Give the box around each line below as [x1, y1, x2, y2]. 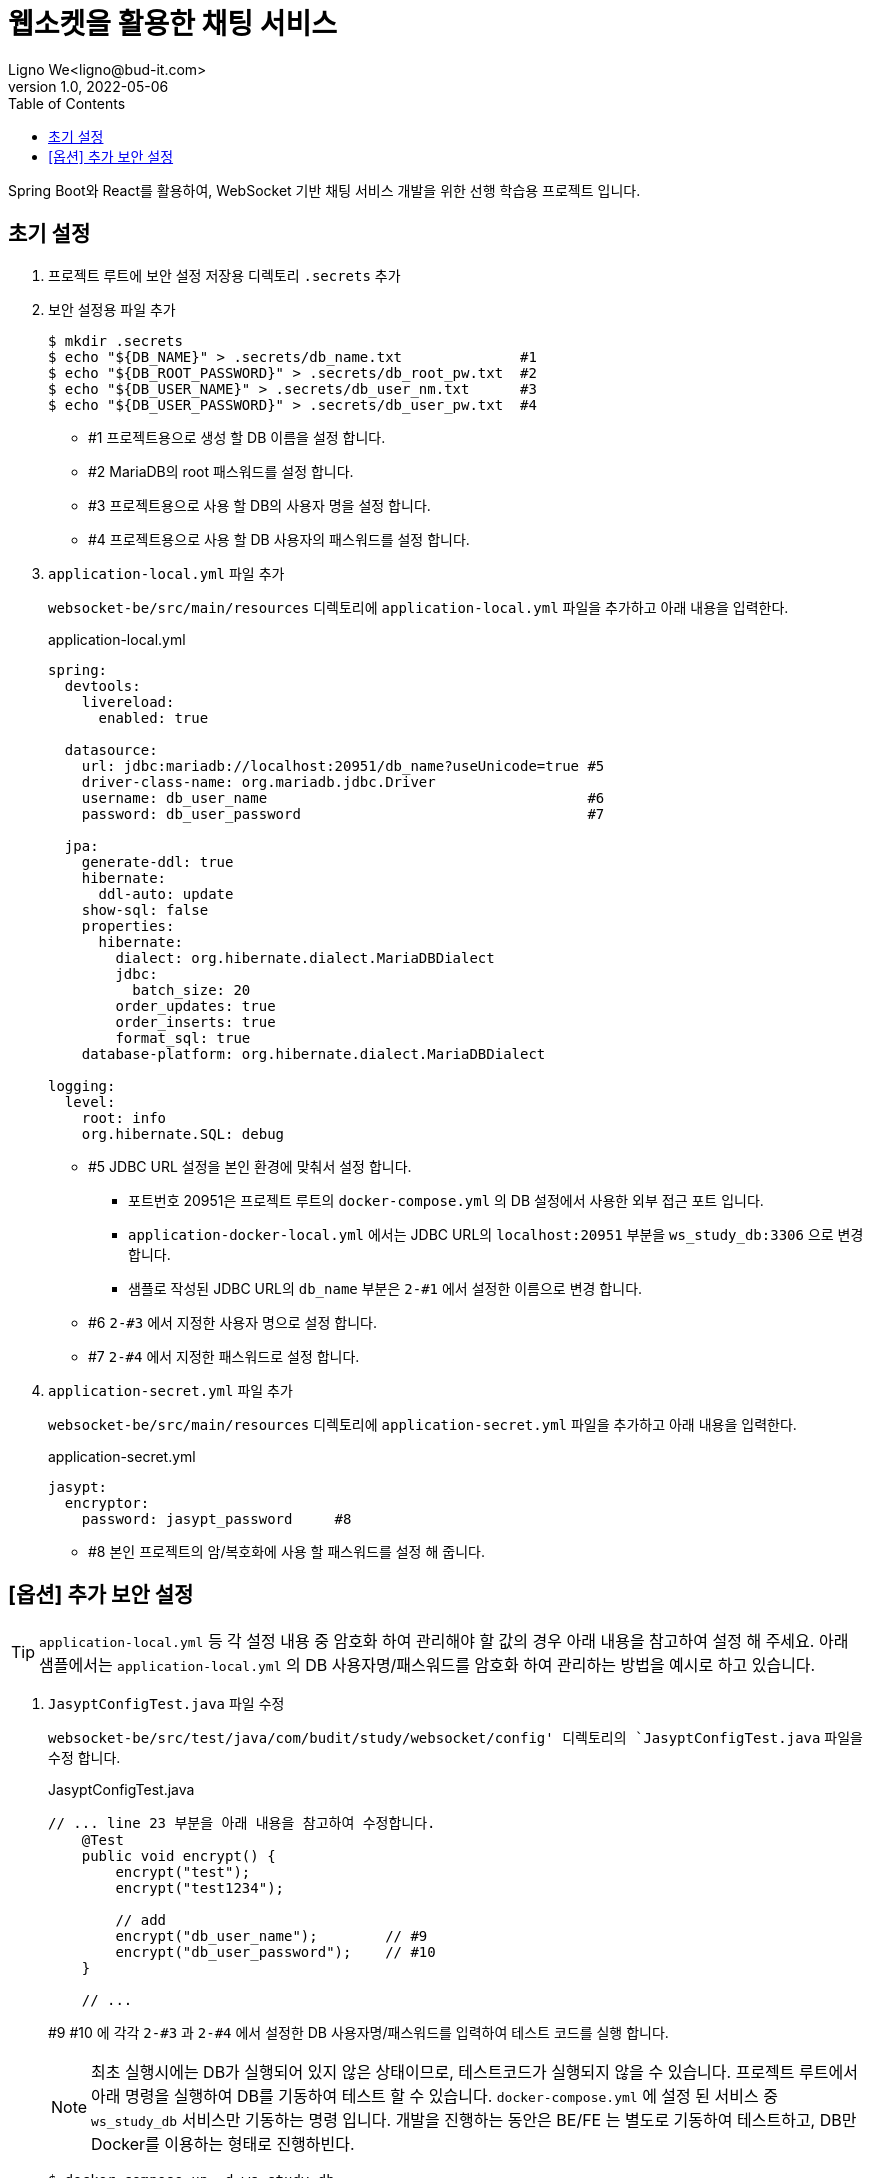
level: [64, 1093, 116, 1110]
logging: [48, 1077, 116, 1094]
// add [115, 1912, 167, 1929]
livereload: [81, 693, 175, 710]
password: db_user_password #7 [81, 805, 605, 822]
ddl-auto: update [98, 885, 234, 902]
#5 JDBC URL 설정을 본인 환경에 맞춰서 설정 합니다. [88, 1157, 412, 1175]
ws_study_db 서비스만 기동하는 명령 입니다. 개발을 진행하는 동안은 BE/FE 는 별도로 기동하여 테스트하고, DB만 [91, 2110, 857, 2131]
